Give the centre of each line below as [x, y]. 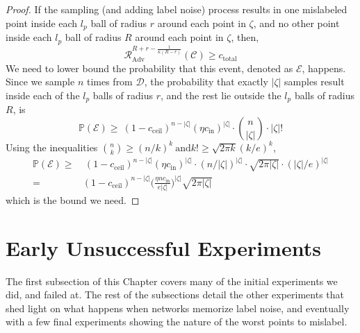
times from [109, 82]
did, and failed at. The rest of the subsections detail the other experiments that [175, 294]
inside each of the [43, 95]
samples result [314, 82]
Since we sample [40, 82]
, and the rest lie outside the [221, 95]
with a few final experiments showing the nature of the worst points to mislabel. [177, 322]
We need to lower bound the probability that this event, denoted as [149, 68]
